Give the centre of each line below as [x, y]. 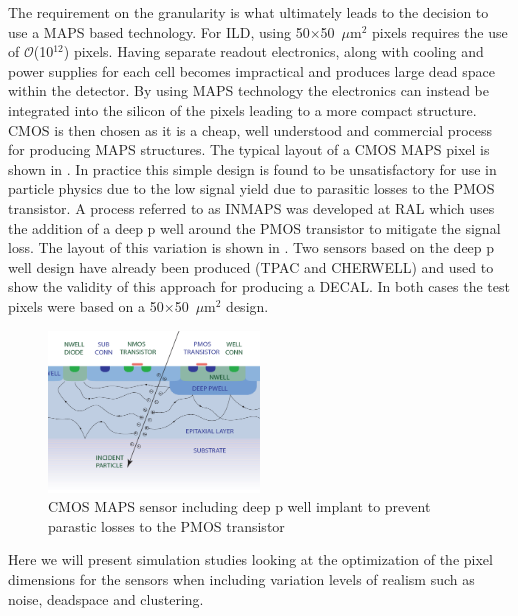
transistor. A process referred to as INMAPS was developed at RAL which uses [251, 207]
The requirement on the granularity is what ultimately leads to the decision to [248, 12]
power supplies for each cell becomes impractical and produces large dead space [252, 70]
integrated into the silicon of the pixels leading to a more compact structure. [242, 109]
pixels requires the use [440, 31]
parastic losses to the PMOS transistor [166, 525]
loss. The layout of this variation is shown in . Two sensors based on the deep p [251, 247]
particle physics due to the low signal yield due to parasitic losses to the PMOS [251, 188]
